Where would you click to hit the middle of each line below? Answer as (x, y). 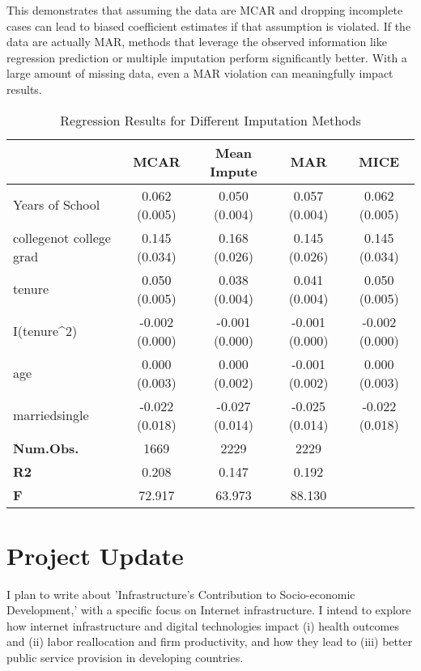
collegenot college (62, 237)
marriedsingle (51, 415)
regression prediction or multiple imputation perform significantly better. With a (207, 57)
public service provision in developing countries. (125, 658)
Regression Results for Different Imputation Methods (210, 120)
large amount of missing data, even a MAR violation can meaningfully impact (200, 73)
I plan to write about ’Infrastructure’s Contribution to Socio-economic (181, 594)
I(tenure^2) (45, 331)
